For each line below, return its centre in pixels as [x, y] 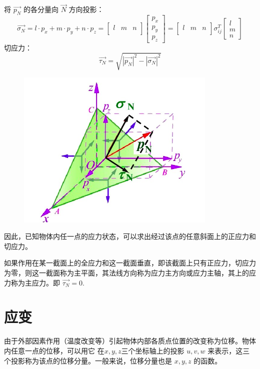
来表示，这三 [229, 350]
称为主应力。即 [35, 282]
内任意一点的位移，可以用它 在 [54, 350]
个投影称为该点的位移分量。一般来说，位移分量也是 [88, 360]
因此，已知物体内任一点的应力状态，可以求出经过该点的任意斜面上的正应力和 [130, 236]
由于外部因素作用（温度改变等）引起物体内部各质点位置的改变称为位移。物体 [130, 341]
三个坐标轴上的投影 [153, 350]
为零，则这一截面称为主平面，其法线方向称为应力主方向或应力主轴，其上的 [126, 273]
